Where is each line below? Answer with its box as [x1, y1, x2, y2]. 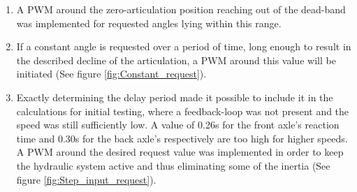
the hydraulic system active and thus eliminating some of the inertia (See [16, 158, 330, 172]
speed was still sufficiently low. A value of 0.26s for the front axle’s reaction [16, 117, 340, 132]
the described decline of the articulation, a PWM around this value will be [16, 52, 336, 67]
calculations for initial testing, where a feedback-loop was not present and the [16, 103, 349, 118]
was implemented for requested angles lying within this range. [16, 15, 282, 30]
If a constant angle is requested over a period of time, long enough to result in [16, 39, 351, 54]
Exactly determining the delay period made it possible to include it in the [16, 89, 333, 104]
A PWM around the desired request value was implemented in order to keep [16, 145, 344, 159]
